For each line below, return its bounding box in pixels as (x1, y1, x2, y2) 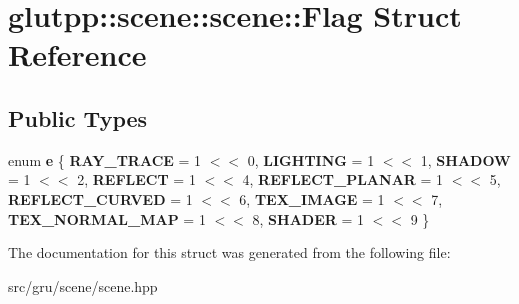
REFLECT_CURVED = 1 (8, 188, 193, 209)
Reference (8, 34, 147, 75)
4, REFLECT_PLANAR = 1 (242, 169, 444, 190)
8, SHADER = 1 (252, 208, 365, 229)
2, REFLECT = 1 (77, 169, 196, 190)
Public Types (8, 102, 148, 133)
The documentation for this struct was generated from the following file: (8, 242, 451, 263)
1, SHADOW (420, 149, 511, 170)
